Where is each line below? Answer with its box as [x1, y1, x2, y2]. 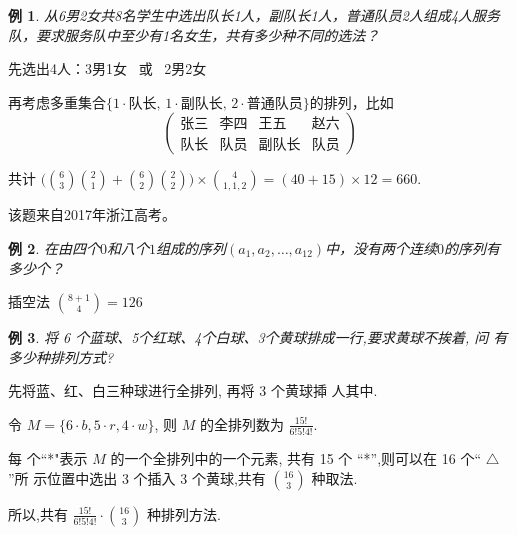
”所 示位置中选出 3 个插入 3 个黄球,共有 [8, 467, 266, 488]
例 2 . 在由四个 [8, 237, 100, 258]
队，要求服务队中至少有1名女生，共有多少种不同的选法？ [8, 24, 380, 45]
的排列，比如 [309, 91, 394, 112]
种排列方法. [146, 503, 221, 524]
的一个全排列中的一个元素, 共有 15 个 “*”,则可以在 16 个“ [110, 448, 482, 469]
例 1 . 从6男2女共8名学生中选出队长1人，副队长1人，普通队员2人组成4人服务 [8, 5, 501, 25]
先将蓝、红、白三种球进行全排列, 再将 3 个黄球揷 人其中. [8, 380, 378, 401]
